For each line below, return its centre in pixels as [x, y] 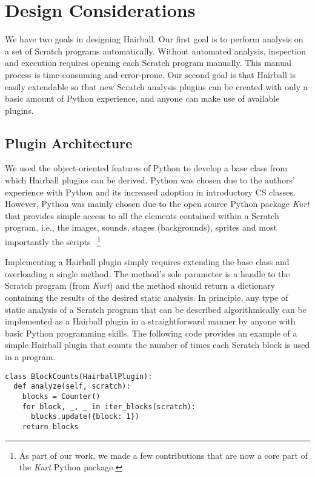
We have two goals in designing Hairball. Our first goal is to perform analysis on [154, 39]
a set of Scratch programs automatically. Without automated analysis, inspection [156, 51]
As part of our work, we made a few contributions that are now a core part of [163, 455]
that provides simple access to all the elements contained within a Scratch [142, 215]
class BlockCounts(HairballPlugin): [79, 376]
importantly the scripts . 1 [53, 241]
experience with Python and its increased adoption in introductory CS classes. [150, 192]
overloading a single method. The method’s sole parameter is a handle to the [148, 273]
